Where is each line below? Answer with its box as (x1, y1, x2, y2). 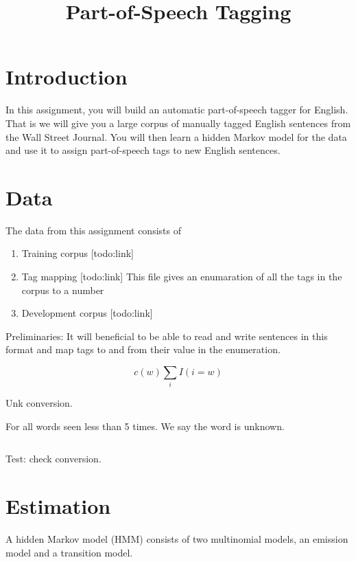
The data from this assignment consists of (5, 223, 181, 237)
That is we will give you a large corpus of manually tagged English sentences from (5, 115, 351, 130)
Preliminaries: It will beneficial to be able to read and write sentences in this (5, 328, 328, 343)
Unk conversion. (5, 396, 73, 410)
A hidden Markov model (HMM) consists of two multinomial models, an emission (5, 532, 348, 546)
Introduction (5, 63, 128, 91)
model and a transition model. (5, 545, 133, 559)
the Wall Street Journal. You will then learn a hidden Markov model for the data (5, 129, 347, 144)
